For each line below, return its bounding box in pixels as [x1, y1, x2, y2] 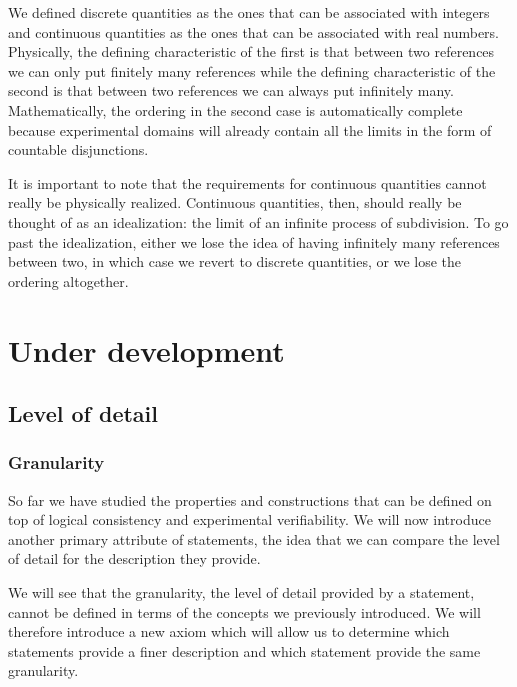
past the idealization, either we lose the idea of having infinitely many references [8, 231, 500, 252]
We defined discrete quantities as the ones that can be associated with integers [8, 2, 490, 22]
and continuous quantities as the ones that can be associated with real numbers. [8, 21, 499, 42]
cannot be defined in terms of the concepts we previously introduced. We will [8, 601, 481, 622]
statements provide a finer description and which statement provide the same [8, 640, 481, 661]
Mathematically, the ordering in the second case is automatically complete [8, 99, 463, 120]
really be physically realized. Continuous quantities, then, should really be [8, 192, 462, 213]
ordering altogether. [8, 270, 129, 291]
